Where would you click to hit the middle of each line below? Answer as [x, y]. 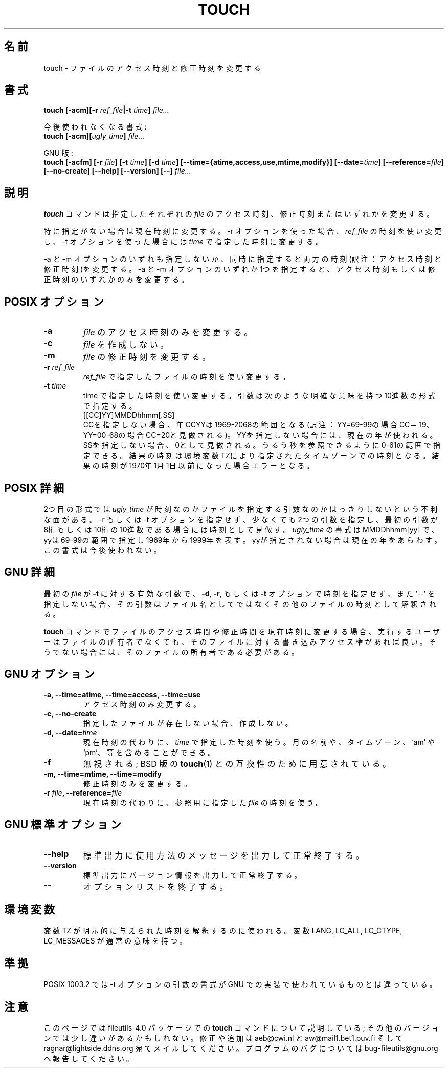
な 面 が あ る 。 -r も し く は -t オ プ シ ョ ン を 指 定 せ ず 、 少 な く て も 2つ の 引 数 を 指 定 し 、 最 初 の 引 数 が [241, 519]
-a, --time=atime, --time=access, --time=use [122, 694]
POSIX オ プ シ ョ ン [54, 302]
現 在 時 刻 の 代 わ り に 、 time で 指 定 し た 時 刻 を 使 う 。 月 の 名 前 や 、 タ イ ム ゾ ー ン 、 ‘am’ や [259, 742]
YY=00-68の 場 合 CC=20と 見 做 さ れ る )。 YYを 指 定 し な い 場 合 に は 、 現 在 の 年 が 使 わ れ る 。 [260, 435]
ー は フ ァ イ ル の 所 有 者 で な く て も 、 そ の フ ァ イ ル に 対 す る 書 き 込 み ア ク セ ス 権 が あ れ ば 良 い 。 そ [240, 641]
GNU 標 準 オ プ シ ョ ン [63, 825]
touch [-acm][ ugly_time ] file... [94, 136]
